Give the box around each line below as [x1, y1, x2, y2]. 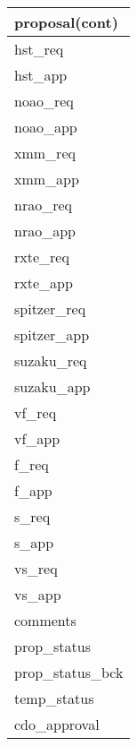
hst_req [14, 39, 64, 59]
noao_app [14, 116, 77, 137]
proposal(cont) [14, 12, 118, 32]
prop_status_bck [14, 662, 124, 682]
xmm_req [14, 142, 76, 163]
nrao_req [14, 194, 72, 215]
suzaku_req [14, 350, 87, 371]
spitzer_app [14, 324, 90, 345]
